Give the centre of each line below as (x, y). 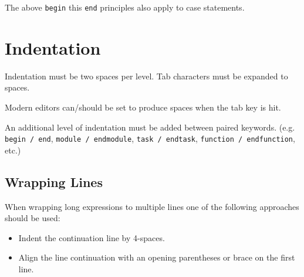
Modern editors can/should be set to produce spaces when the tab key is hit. (143, 107)
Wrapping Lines (54, 181)
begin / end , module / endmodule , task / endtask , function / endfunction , (150, 138)
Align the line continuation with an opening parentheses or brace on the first (157, 257)
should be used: (33, 218)
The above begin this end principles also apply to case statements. (125, 7)
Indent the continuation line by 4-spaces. (92, 237)
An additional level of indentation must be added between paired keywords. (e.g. (150, 127)
